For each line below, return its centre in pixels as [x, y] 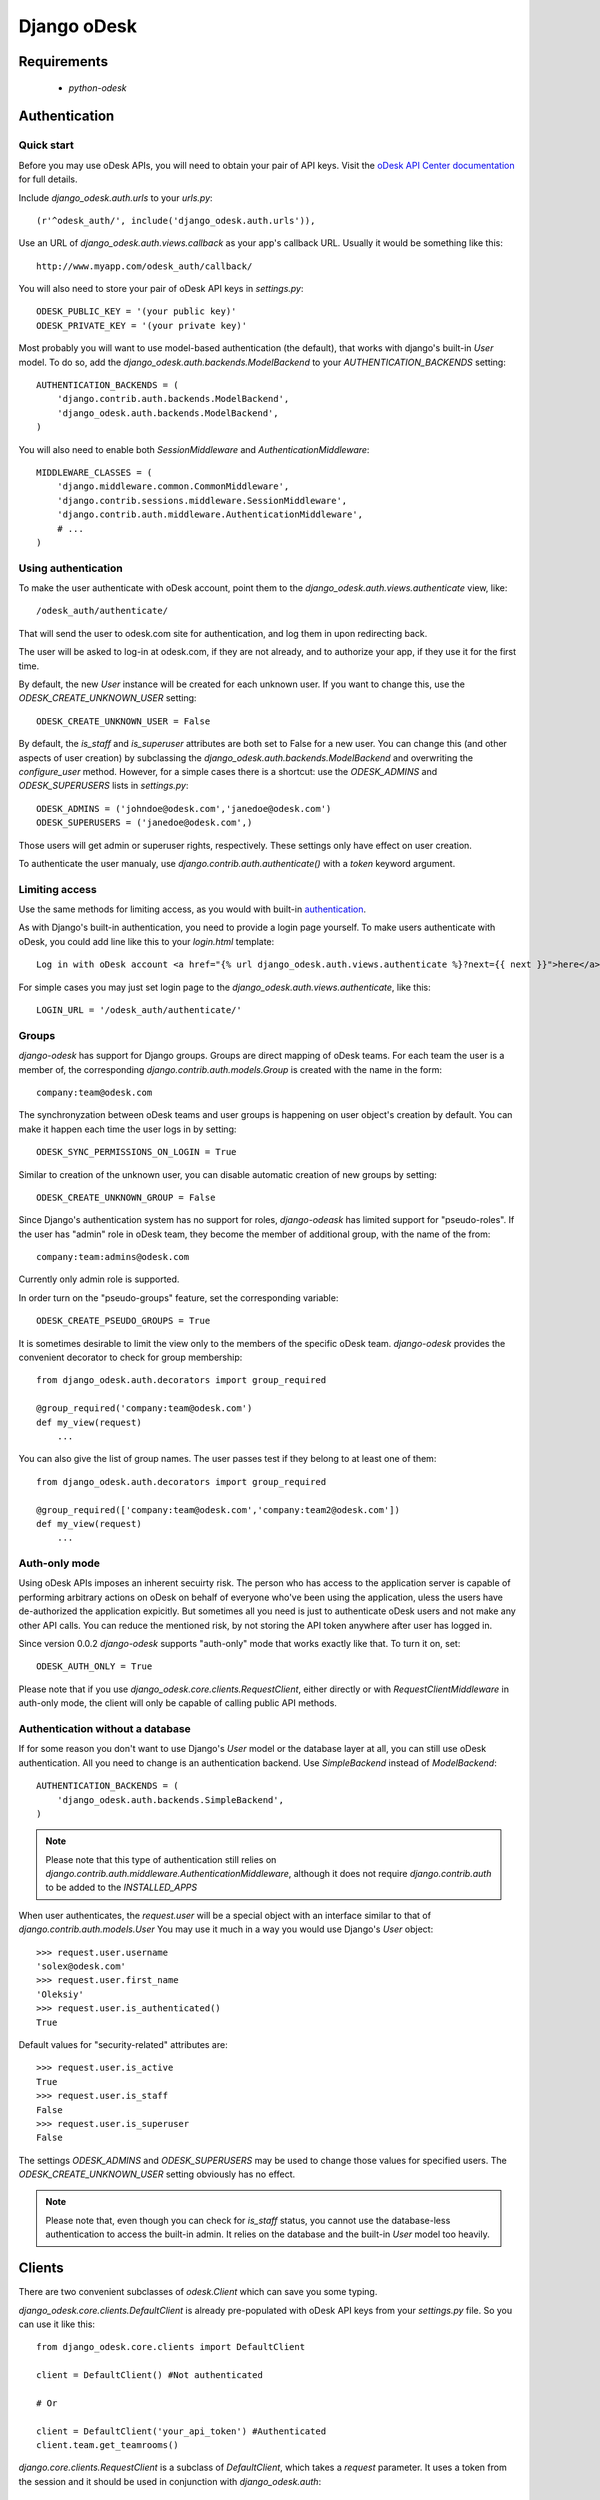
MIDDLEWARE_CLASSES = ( [94, 472]
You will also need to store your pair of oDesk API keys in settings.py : [161, 289]
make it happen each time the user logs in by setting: [127, 1129]
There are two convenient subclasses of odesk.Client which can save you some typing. [198, 2292]
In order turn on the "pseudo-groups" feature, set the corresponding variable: [178, 1297]
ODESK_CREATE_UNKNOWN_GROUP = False [126, 1197]
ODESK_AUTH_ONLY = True [94, 1666]
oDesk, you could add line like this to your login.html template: [146, 941]
